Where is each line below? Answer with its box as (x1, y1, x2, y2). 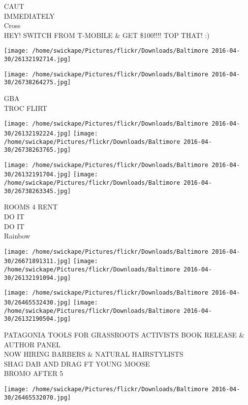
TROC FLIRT (4, 102, 47, 113)
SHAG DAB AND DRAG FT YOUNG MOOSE (4, 358, 150, 369)
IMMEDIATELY (4, 10, 55, 21)
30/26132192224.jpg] (4, 130, 71, 137)
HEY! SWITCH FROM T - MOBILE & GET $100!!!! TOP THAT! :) (4, 30, 210, 40)
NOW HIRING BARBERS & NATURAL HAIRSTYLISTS (4, 349, 184, 359)
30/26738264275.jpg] (4, 79, 71, 86)
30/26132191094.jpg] (4, 274, 71, 281)
